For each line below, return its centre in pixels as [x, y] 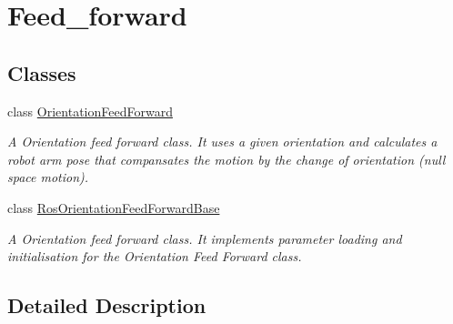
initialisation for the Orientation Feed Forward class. [155, 256]
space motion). [48, 177]
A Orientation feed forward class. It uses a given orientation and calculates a [222, 142]
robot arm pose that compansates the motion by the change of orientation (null [226, 159]
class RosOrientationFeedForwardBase [114, 207]
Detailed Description [107, 305]
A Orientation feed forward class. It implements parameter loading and [205, 238]
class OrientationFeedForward [90, 111]
